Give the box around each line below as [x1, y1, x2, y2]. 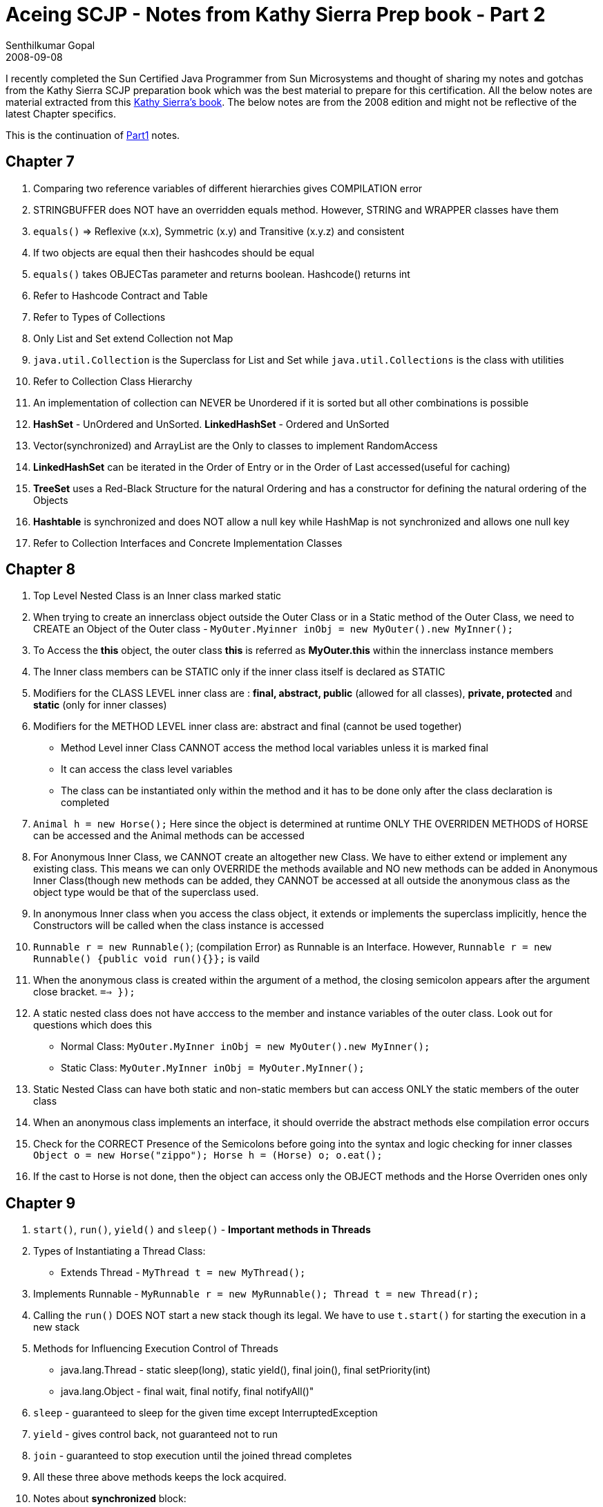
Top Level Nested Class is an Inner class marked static [33, 590, 282, 602]
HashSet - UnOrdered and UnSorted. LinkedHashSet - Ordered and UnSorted [33, 418, 390, 430]
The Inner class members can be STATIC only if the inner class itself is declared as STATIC [33, 666, 446, 678]
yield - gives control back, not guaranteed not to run [33, 1428, 278, 1441]
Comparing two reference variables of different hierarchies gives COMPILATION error [33, 182, 423, 194]
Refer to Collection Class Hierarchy [33, 375, 193, 387]
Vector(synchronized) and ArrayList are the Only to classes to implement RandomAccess [33, 439, 438, 451]
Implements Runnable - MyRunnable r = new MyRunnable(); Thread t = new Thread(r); [33, 1288, 479, 1300]
